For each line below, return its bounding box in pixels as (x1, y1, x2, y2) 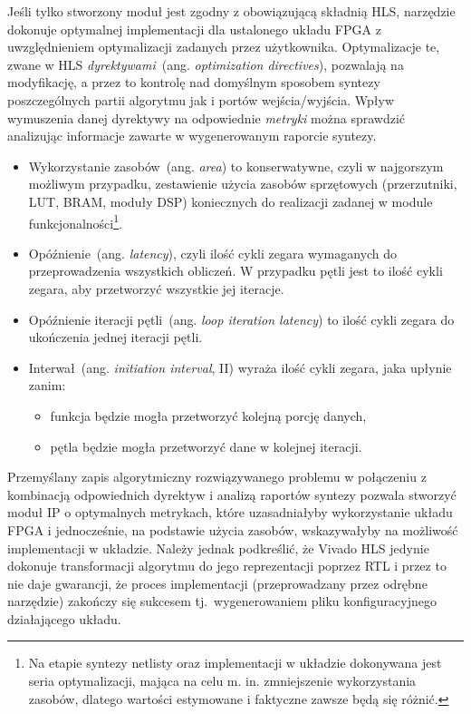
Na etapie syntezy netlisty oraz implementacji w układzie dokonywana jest (28, 653, 442, 672)
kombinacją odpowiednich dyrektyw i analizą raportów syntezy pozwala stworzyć (7, 484, 457, 504)
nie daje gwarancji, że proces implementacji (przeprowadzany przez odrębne (7, 573, 428, 592)
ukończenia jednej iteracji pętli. (28, 328, 203, 347)
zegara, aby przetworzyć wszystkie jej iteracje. (28, 279, 284, 298)
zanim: (28, 376, 66, 395)
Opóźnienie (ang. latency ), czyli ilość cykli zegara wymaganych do (28, 243, 398, 262)
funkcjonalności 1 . (28, 210, 122, 232)
